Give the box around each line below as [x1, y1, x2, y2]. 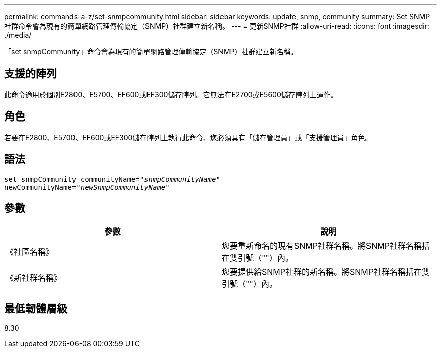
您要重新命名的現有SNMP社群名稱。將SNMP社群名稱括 [222, 241, 430, 251]
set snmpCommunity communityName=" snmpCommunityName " [4, 174, 220, 183]
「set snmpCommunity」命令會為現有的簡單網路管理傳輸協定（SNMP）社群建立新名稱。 [4, 47, 298, 56]
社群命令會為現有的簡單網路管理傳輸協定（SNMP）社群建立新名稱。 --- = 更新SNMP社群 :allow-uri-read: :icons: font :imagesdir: [4, 22, 429, 30]
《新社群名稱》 [6, 273, 62, 283]
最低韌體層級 [4, 302, 67, 315]
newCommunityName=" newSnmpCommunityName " [4, 183, 170, 191]
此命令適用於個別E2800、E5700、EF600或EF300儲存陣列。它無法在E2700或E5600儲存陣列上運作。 [4, 90, 338, 99]
